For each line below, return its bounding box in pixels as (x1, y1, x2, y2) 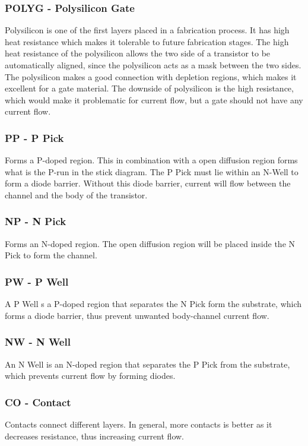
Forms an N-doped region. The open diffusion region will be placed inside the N (5, 237, 296, 249)
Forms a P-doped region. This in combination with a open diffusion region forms (5, 154, 298, 166)
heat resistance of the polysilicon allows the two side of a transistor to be (5, 47, 271, 59)
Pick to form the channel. (5, 249, 97, 261)
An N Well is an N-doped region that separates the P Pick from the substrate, (5, 358, 290, 370)
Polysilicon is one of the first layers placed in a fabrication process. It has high (5, 24, 290, 36)
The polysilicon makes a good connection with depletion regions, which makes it (5, 70, 297, 83)
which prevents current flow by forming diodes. (5, 369, 176, 382)
